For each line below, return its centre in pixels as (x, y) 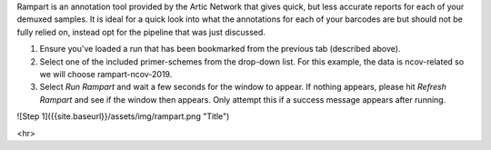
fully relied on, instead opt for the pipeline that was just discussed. (141, 32)
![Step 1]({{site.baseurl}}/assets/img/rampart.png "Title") (123, 116)
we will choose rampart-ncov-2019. (106, 74)
